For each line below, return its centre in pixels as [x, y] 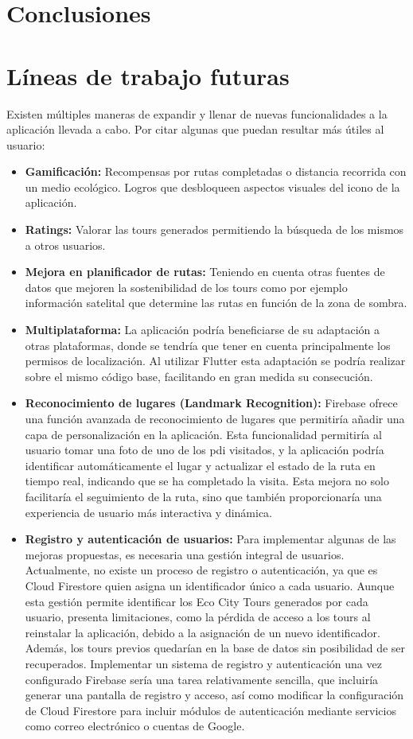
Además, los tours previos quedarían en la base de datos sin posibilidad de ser [215, 648]
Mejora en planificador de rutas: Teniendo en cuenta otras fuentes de [205, 272]
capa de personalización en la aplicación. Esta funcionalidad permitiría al [203, 434]
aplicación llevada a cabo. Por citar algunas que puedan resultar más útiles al [195, 129]
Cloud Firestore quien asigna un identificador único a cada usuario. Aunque [210, 585]
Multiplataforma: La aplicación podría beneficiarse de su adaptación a [203, 330]
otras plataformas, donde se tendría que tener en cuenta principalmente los [208, 345]
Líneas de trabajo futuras [148, 75]
